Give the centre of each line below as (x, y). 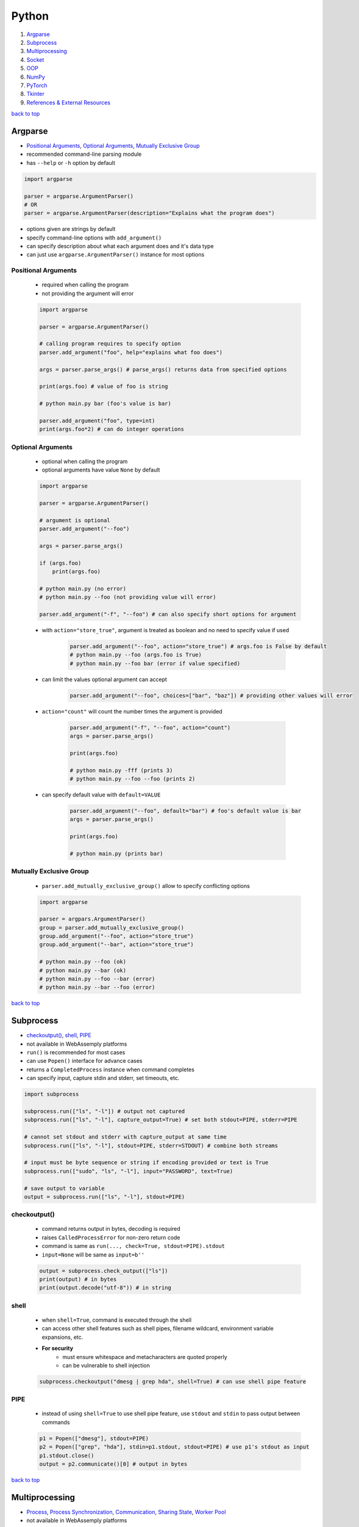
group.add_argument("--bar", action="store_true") (117, 945)
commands (56, 1422)
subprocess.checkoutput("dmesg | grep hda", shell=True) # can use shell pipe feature (173, 1381)
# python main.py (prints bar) (117, 853)
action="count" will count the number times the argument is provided (132, 711)
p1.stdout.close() (67, 1456)
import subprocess (52, 1094)
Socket (35, 60)
